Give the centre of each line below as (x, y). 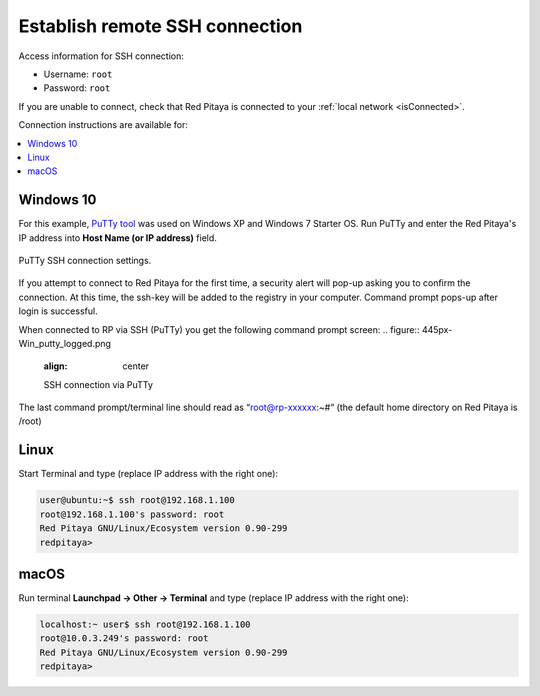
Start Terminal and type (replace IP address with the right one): (148, 474)
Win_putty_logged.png (65, 343)
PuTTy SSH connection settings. (85, 260)
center (136, 366)
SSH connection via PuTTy (98, 384)
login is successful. (58, 311)
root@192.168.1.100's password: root (132, 514)
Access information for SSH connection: (101, 56)
